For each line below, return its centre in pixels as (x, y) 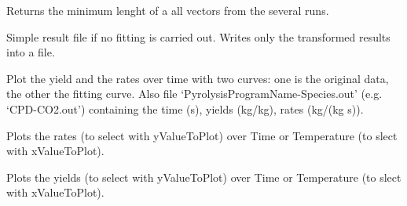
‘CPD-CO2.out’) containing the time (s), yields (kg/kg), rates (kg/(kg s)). (185, 108)
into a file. (31, 52)
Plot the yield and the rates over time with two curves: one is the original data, (198, 78)
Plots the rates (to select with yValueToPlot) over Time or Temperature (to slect (202, 135)
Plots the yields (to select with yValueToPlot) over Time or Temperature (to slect (204, 177)
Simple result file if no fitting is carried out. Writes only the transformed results (198, 36)
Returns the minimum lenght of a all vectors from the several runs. (168, 10)
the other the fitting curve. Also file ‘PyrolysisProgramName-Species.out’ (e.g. (194, 94)
